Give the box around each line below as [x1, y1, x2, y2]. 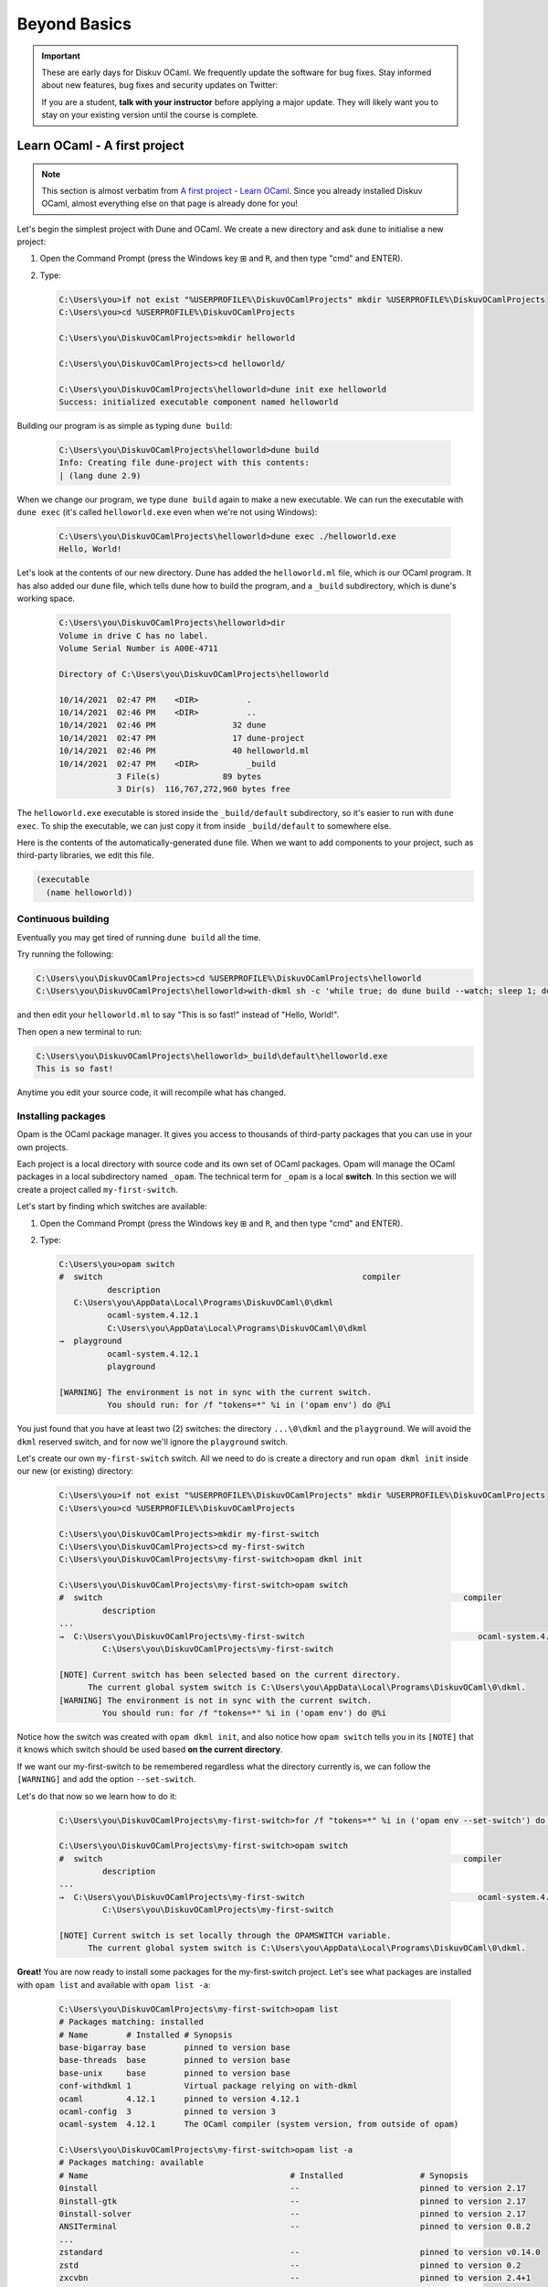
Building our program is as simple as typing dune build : [16, 420, 233, 431]
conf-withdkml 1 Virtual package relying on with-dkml [58, 2081, 358, 2091]
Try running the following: [16, 948, 114, 960]
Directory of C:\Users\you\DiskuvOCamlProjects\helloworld [58, 669, 329, 679]
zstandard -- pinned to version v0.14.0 [58, 2247, 541, 2258]
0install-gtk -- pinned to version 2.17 [58, 2196, 527, 2206]
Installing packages [16, 1110, 107, 1122]
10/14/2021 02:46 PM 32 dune [58, 720, 267, 731]
